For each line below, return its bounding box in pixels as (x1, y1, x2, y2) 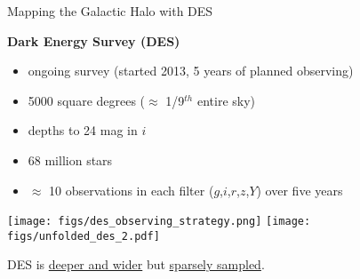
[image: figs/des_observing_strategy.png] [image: (7, 215, 311, 228)
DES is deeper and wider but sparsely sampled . (7, 255, 265, 274)
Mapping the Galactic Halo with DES (7, 2, 213, 20)
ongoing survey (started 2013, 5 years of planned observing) (28, 61, 354, 80)
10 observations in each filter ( (49, 180, 214, 199)
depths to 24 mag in (28, 121, 138, 139)
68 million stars (28, 150, 113, 169)
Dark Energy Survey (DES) (7, 31, 180, 50)
